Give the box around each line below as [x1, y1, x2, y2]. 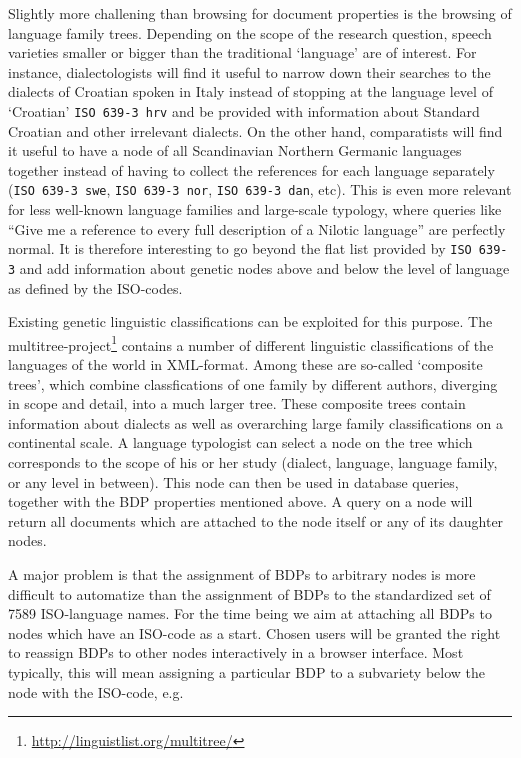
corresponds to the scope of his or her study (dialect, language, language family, [8, 451, 498, 472]
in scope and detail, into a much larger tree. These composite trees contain [8, 393, 466, 414]
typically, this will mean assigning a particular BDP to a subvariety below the [8, 661, 486, 682]
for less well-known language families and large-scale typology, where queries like [8, 199, 502, 220]
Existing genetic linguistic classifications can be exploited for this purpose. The [8, 311, 493, 332]
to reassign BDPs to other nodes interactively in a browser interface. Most [8, 642, 464, 663]
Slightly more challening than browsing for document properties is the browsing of [8, 3, 512, 23]
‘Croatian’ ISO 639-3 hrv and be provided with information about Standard [8, 100, 480, 121]
